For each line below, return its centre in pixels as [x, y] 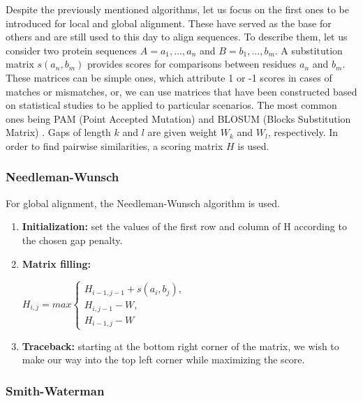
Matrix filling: [56, 263]
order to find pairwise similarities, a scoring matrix [114, 145]
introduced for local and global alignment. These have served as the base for [169, 23]
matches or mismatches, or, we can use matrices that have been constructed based [181, 91]
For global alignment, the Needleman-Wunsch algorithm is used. [143, 203]
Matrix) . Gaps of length [58, 132]
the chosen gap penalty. [72, 240]
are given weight [183, 132]
